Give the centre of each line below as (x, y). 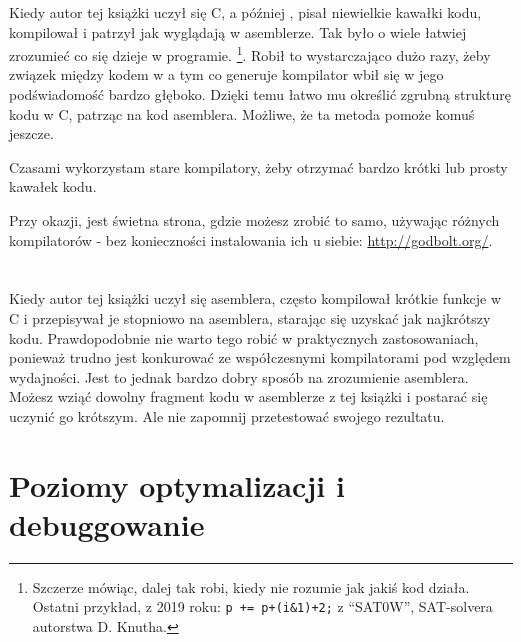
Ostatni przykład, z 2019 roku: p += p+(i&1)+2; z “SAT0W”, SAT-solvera (262, 606)
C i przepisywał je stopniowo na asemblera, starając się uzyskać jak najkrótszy (250, 317)
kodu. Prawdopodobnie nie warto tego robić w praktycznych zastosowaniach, (244, 337)
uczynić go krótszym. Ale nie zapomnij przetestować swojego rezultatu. (227, 415)
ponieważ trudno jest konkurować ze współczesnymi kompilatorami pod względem (260, 357)
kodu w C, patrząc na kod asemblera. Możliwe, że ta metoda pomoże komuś (242, 113)
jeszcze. (31, 133)
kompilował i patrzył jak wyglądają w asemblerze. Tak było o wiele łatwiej (238, 31)
